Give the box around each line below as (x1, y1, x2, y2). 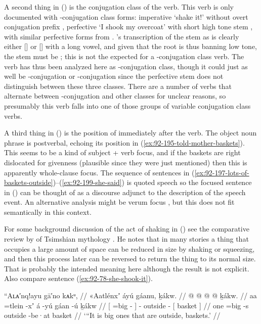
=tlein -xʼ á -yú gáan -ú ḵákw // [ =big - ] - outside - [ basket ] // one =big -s (4, 300, 249, 310)
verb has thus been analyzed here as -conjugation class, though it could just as (4, 61, 248, 71)
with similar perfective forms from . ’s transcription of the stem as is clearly (4, 31, 239, 41)
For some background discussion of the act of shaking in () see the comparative (4, 223, 249, 234)
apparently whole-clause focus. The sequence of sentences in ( (4, 167, 195, 177)
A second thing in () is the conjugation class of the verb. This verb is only (4, 2, 234, 12)
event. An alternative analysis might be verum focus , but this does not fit (4, 197, 235, 207)
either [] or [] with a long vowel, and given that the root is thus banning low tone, (4, 41, 257, 52)
